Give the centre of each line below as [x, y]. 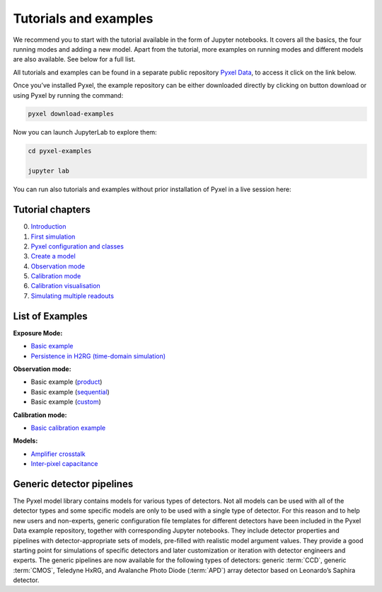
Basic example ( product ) [66, 382]
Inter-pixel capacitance [64, 464]
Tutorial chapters [52, 210]
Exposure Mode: [38, 333]
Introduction [48, 227]
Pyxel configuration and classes [77, 246]
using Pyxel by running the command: [68, 95]
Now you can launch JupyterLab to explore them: [85, 132]
